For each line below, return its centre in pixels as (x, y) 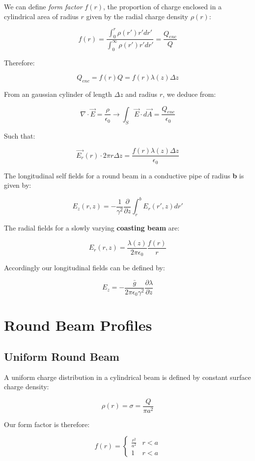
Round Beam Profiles (78, 325)
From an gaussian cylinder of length (58, 94)
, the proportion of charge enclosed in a (162, 6)
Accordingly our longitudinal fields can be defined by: (85, 268)
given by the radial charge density (137, 16)
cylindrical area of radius (41, 16)
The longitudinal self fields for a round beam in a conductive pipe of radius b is (124, 175)
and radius (141, 94)
